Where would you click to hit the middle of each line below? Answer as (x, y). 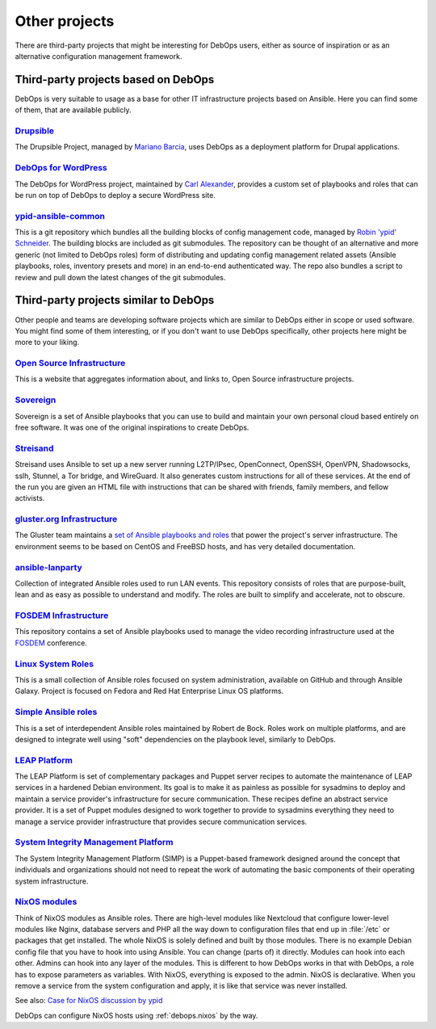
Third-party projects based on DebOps (115, 80)
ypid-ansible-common (60, 216)
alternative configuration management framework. (99, 56)
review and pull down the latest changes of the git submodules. (120, 277)
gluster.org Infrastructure (66, 519)
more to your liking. (47, 342)
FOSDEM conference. (51, 643)
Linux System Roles (55, 664)
